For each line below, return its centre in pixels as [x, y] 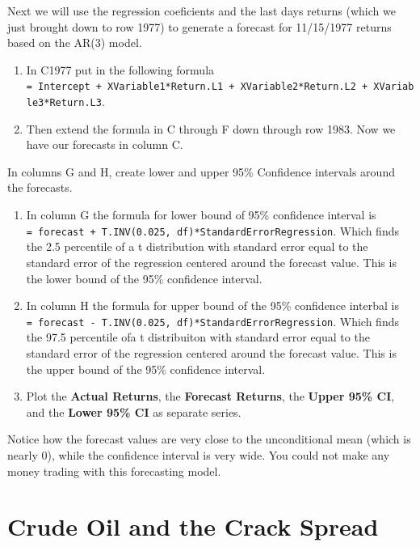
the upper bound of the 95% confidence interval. [146, 369]
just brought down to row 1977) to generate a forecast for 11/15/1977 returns [199, 26]
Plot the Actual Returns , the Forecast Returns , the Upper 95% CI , [210, 396]
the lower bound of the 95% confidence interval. [144, 278]
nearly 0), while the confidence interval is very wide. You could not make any [199, 454]
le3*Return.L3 [64, 103]
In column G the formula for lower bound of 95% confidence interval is [201, 215]
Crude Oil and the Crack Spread [193, 526]
